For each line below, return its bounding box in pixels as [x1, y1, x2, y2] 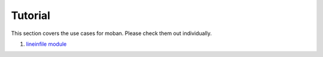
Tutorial [11, 9, 51, 22]
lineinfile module [26, 40, 67, 47]
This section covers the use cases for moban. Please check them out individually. [11, 30, 212, 37]
